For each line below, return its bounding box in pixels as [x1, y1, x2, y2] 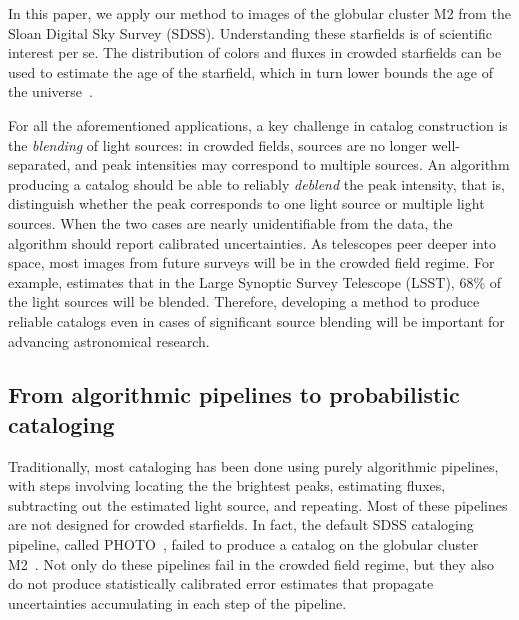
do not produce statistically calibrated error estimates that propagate [8, 573, 434, 594]
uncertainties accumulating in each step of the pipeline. [8, 592, 347, 613]
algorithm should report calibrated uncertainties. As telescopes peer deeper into [8, 232, 496, 253]
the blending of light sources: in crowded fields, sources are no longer [8, 134, 427, 155]
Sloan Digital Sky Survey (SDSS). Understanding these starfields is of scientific [8, 22, 493, 43]
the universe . [8, 81, 93, 102]
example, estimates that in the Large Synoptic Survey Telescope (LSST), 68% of [8, 271, 502, 292]
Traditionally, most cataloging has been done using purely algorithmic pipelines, [8, 455, 499, 476]
